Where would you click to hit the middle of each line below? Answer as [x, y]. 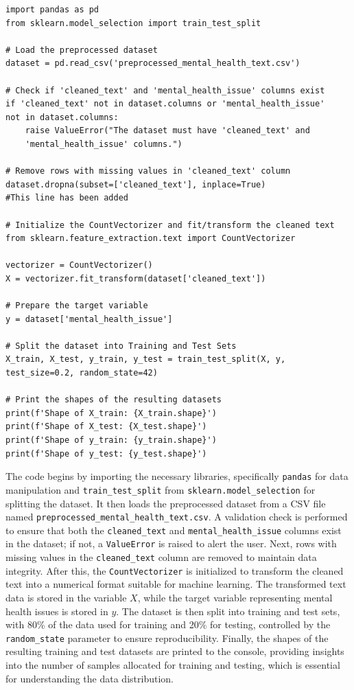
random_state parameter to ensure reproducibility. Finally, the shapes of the [167, 637]
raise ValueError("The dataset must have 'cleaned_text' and [167, 131]
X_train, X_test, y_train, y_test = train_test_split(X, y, [146, 359]
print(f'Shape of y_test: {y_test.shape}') [106, 453]
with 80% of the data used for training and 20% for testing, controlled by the [168, 624]
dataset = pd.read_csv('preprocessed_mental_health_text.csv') [153, 64]
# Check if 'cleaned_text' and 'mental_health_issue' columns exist [165, 90]
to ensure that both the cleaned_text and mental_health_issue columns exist [174, 530]
